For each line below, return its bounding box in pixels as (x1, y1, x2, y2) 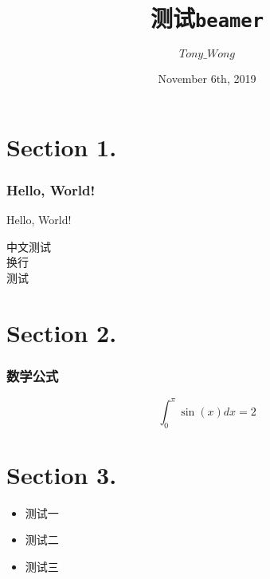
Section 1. (6, 130, 117, 163)
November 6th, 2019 (158, 70, 256, 87)
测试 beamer (151, 2, 264, 34)
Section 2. (6, 316, 117, 349)
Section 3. (6, 458, 117, 490)
